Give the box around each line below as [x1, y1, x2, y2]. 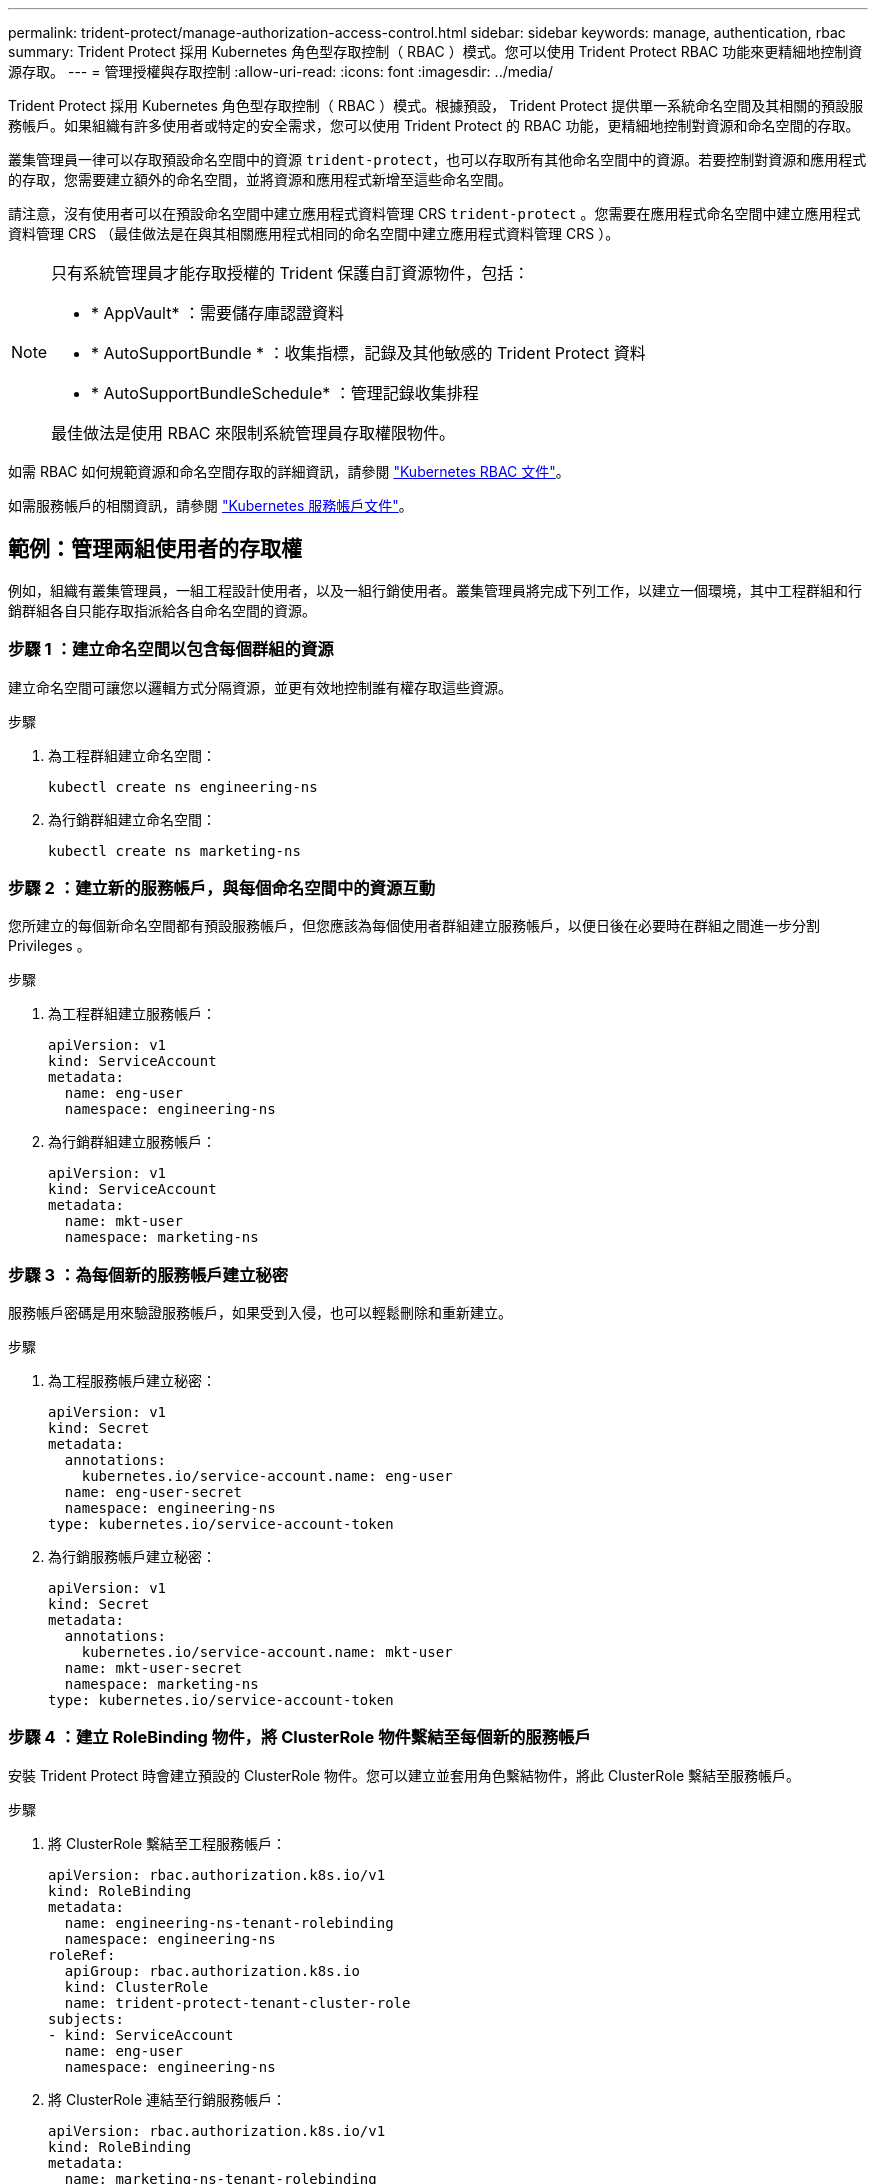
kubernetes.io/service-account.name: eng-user [81, 1468, 453, 1485]
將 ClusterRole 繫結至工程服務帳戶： [48, 1834, 287, 1852]
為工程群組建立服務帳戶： [48, 1005, 216, 1023]
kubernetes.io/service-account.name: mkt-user [81, 1644, 453, 1661]
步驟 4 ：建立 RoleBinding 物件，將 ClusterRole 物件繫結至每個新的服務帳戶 [8, 1727, 591, 1748]
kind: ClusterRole [64, 1978, 209, 1995]
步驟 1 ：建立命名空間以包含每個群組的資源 [8, 639, 334, 660]
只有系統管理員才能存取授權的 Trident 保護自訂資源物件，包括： [51, 263, 530, 283]
